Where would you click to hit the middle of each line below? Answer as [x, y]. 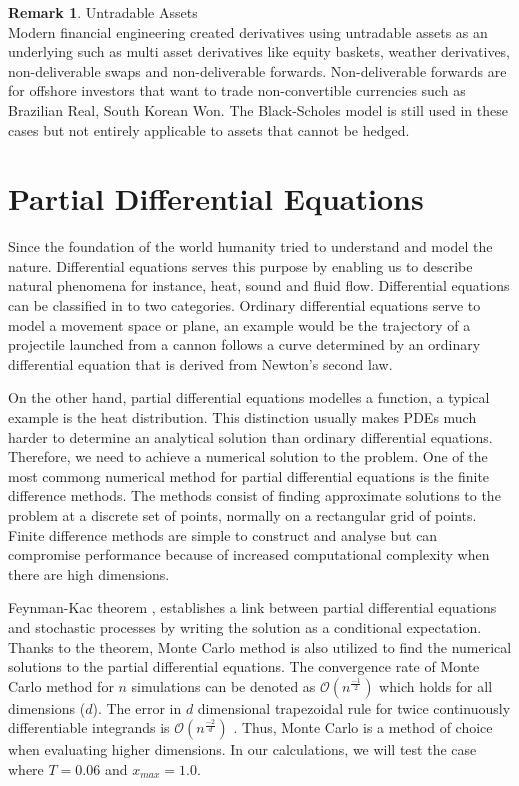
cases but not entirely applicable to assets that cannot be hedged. [209, 129]
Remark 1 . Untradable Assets [103, 12]
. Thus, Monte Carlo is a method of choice [363, 727]
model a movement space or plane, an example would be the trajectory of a [239, 324]
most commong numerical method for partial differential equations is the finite [249, 475]
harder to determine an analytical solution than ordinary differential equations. [250, 436]
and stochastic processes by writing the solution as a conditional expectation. [245, 626]
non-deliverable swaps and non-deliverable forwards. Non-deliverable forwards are [257, 70]
